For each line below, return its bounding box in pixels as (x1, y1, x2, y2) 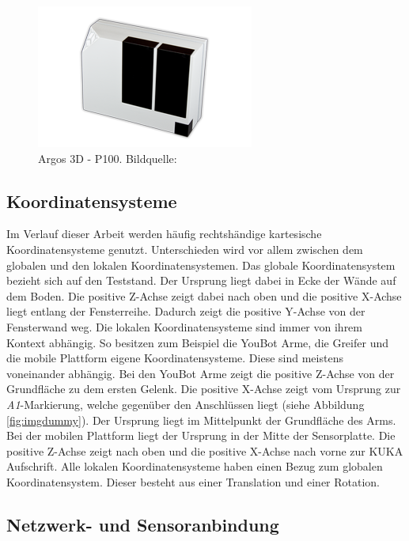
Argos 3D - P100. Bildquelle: (38, 149, 177, 166)
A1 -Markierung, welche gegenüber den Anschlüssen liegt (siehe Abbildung (6, 395, 365, 412)
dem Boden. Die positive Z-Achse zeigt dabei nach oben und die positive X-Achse (6, 287, 402, 304)
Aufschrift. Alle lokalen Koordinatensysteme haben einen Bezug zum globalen (6, 458, 383, 475)
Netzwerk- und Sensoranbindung (6, 512, 279, 536)
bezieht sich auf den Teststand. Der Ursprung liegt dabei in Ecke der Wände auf (6, 272, 396, 289)
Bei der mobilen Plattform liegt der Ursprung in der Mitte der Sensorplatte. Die (6, 427, 396, 444)
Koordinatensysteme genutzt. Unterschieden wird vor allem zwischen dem (6, 240, 363, 257)
